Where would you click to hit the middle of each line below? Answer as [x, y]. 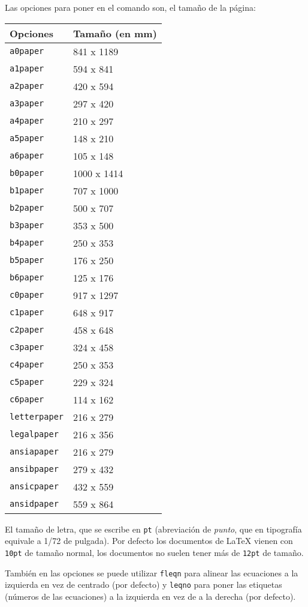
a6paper [27, 156]
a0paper [27, 51]
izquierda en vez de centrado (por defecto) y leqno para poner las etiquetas [144, 584]
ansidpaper [34, 504]
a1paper [27, 69]
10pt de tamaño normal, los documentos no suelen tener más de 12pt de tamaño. [154, 552]
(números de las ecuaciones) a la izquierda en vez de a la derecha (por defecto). [150, 596]
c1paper [27, 313]
